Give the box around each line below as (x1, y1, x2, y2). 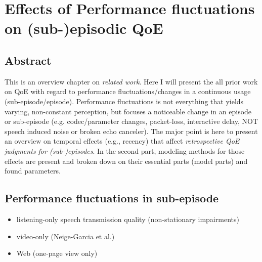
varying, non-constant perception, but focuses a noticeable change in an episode (5, 106, 252, 116)
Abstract (5, 52, 52, 68)
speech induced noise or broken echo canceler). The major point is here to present (5, 125, 258, 136)
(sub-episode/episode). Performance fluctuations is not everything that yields (5, 96, 244, 106)
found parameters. (5, 165, 61, 176)
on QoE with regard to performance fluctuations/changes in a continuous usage (5, 86, 251, 97)
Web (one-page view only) (16, 248, 98, 258)
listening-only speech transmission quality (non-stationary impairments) (16, 213, 239, 224)
